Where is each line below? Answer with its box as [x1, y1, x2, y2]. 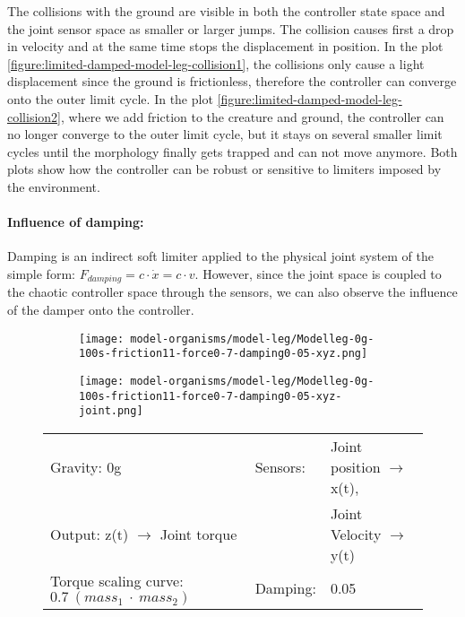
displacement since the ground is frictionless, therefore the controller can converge [7, 72, 457, 91]
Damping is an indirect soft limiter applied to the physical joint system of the [7, 247, 434, 265]
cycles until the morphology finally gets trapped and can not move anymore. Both [7, 142, 458, 161]
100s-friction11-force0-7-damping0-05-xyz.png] [79, 347, 368, 361]
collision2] [7, 107, 61, 126]
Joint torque [159, 523, 237, 544]
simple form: [7, 264, 75, 282]
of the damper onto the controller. [7, 300, 194, 318]
